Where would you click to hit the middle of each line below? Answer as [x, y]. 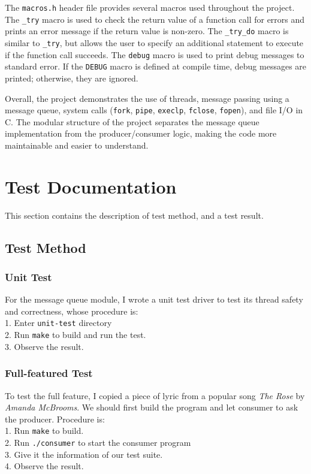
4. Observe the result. [44, 466]
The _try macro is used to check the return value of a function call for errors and [155, 19]
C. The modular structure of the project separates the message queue [132, 121]
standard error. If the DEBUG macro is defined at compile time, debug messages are [156, 66]
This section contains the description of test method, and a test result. [134, 215]
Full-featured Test [49, 373]
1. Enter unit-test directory [58, 323]
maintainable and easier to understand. [77, 145]
